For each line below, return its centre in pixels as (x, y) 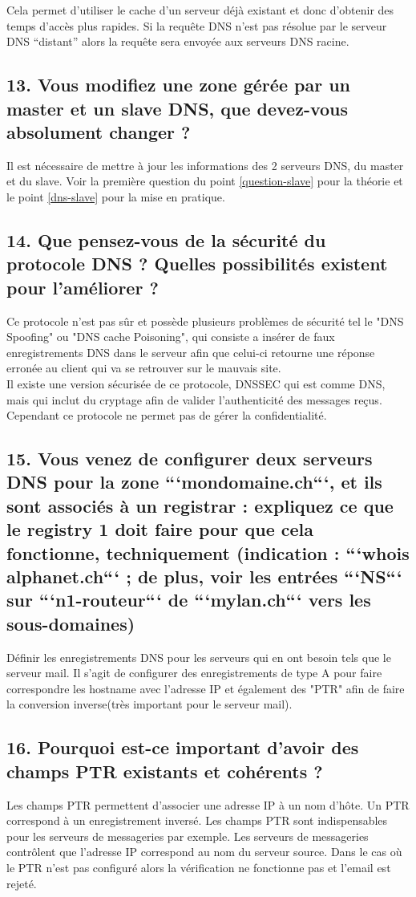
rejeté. (22, 883)
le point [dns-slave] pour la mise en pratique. (116, 196)
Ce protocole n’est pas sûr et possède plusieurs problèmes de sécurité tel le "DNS (205, 321)
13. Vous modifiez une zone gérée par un (178, 85)
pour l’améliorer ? (83, 287)
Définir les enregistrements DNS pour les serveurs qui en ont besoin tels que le (199, 657)
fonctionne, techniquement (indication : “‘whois (208, 552)
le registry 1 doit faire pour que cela (160, 529)
